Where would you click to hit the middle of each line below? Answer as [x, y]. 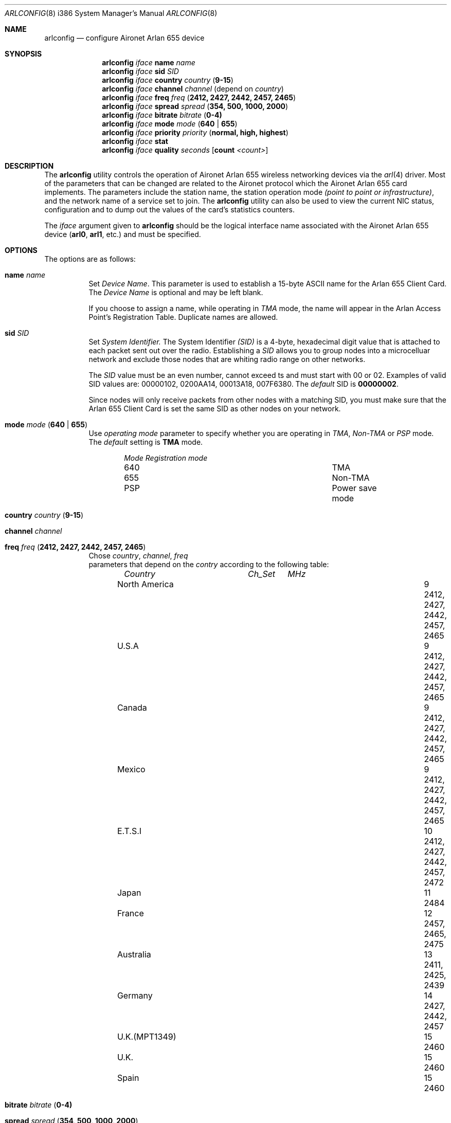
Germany [135, 995]
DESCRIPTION [29, 166]
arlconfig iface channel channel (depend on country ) [193, 89]
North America [145, 584]
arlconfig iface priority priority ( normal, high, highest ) [195, 132]
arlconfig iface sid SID [140, 71]
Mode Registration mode [166, 458]
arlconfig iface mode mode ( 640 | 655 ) [170, 124]
